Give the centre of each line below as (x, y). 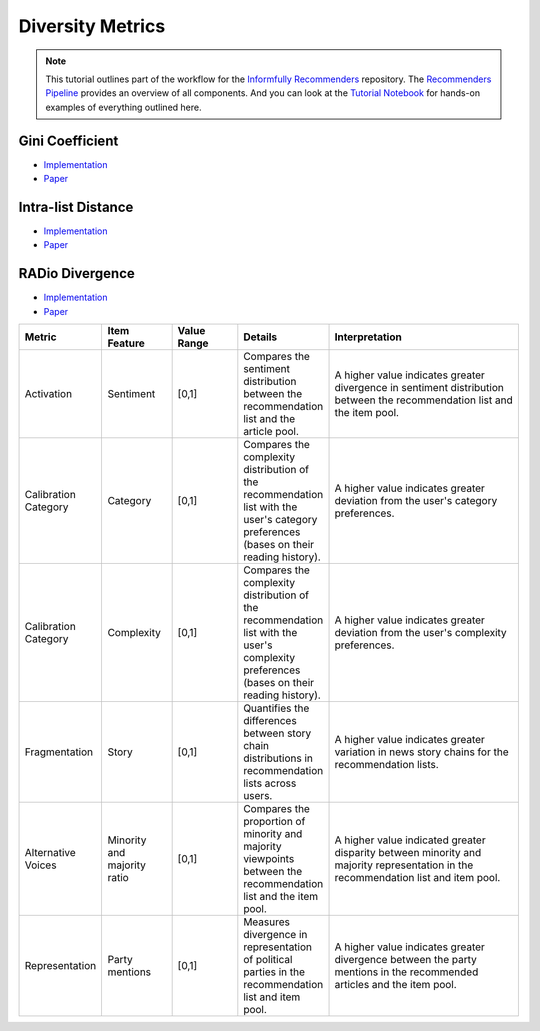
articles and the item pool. (395, 984)
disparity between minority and (408, 852)
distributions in (278, 758)
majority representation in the (404, 865)
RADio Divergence (76, 273)
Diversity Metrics (92, 26)
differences (270, 720)
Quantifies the (276, 708)
